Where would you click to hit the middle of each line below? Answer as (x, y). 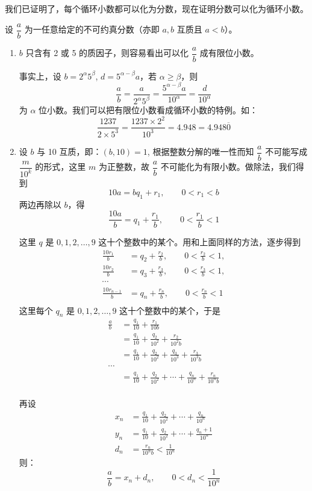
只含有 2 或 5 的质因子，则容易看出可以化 (107, 53)
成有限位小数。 (229, 53)
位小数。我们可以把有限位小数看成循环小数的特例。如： (148, 110)
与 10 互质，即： (69, 152)
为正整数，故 (124, 167)
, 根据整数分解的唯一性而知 (201, 152)
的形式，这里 (61, 167)
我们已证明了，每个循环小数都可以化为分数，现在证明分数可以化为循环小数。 (157, 8)
